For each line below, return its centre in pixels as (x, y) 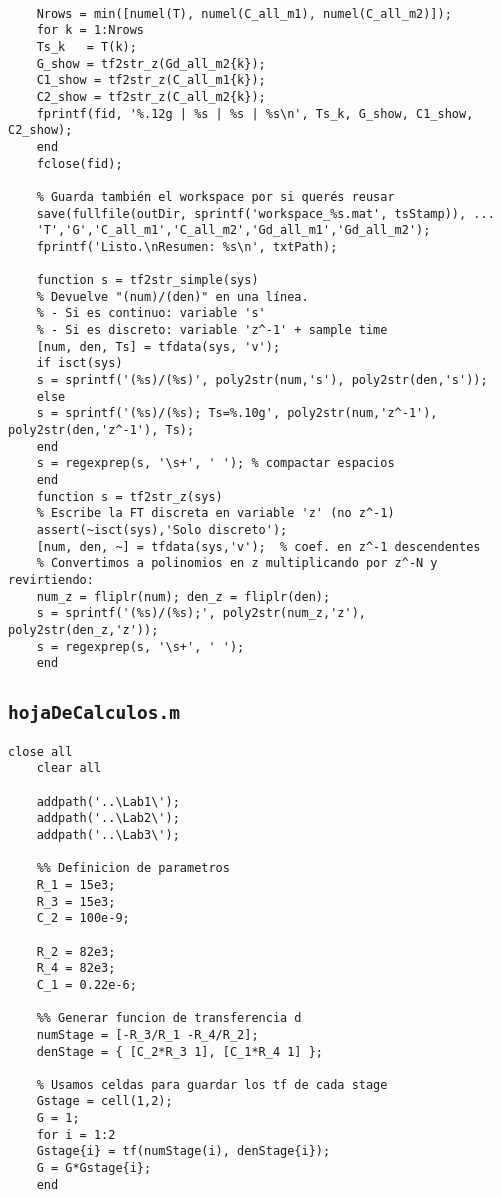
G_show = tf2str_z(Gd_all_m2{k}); (151, 63)
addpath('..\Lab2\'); (108, 818)
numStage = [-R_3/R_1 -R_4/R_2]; (147, 1034)
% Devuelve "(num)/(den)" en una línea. (172, 296)
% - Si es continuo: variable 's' (151, 313)
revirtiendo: (51, 579)
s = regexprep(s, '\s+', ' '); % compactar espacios (215, 463)
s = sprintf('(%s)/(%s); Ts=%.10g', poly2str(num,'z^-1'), (237, 413)
